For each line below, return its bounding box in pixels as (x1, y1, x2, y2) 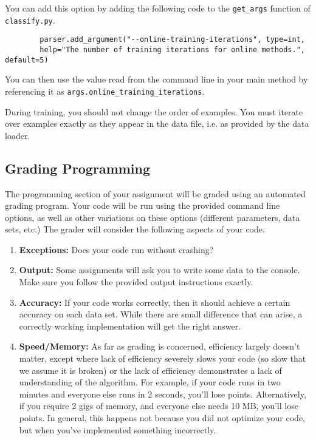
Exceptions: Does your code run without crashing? (19, 243, 214, 256)
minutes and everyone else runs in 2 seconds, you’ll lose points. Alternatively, (19, 387, 306, 400)
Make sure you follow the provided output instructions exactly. (19, 276, 253, 288)
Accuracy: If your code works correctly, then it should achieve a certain (19, 296, 290, 308)
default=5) (5, 55, 49, 64)
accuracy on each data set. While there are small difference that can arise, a (19, 308, 303, 320)
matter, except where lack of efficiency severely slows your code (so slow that (19, 352, 306, 365)
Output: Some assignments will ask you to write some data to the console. (19, 263, 300, 276)
